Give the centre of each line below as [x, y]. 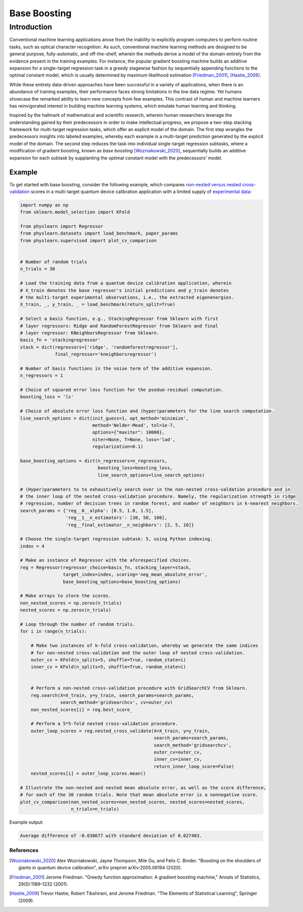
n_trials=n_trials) [95, 809]
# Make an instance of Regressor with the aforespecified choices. [106, 560]
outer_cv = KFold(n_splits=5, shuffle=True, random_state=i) [108, 660]
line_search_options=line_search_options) [151, 475]
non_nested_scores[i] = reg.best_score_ [82, 709]
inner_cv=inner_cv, [178, 759]
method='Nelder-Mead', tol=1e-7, [134, 426]
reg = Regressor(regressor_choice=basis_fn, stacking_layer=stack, [106, 567]
